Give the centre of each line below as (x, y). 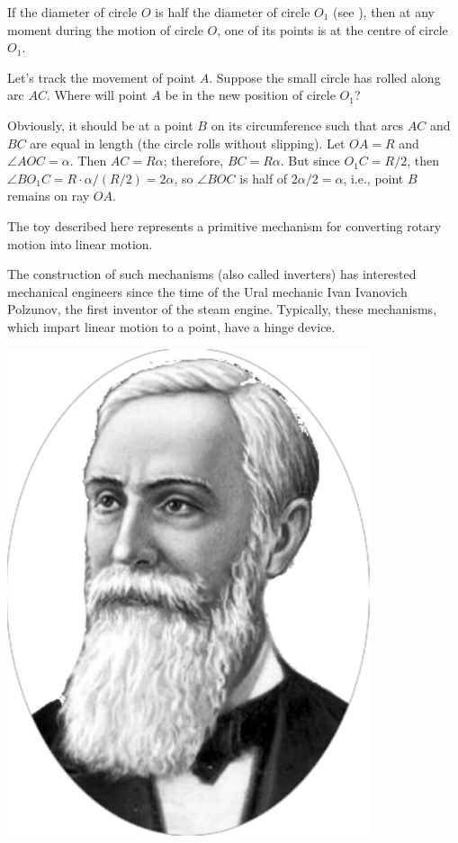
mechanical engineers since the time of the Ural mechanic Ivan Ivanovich (207, 291)
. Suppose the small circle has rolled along (325, 77)
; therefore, (193, 161)
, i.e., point (373, 178)
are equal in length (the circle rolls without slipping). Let (188, 143)
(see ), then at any (384, 12)
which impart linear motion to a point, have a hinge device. (171, 326)
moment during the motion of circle (105, 29)
